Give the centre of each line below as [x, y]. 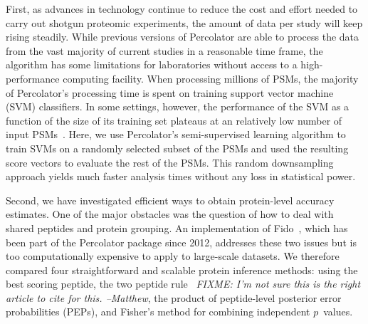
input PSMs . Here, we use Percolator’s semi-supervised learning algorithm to [176, 134]
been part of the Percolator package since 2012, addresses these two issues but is [181, 242]
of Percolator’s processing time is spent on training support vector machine [170, 92]
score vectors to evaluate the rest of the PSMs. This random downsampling [170, 162]
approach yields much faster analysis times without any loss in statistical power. [181, 176]
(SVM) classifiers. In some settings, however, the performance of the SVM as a [178, 106]
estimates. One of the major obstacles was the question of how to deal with [170, 214]
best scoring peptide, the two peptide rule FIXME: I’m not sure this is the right [183, 284]
